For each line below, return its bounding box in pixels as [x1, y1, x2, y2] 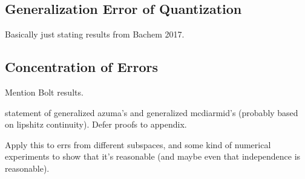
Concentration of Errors [5, 57, 159, 76]
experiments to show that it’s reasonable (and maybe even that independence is [5, 150, 301, 163]
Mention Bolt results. [5, 86, 84, 98]
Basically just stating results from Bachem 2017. [5, 28, 185, 41]
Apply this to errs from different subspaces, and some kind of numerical [5, 138, 271, 151]
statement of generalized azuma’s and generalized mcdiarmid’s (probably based [5, 106, 298, 119]
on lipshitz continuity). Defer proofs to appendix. [5, 118, 187, 131]
